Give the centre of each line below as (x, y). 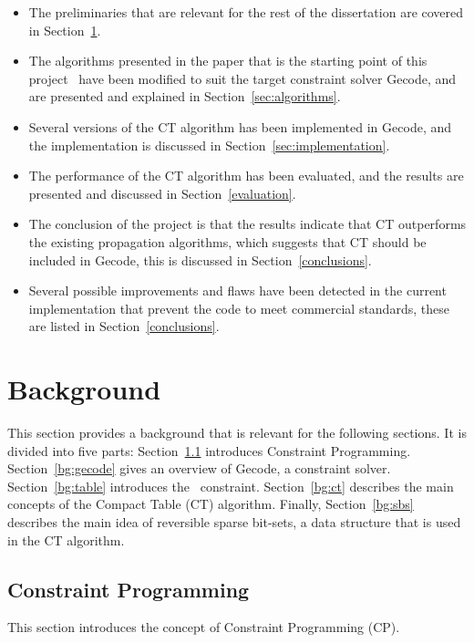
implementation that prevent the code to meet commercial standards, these (239, 308)
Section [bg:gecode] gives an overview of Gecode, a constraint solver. (199, 468)
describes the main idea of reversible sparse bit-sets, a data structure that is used (234, 522)
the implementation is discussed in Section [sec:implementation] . (209, 145)
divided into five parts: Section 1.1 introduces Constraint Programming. (209, 450)
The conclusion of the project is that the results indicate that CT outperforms (247, 224)
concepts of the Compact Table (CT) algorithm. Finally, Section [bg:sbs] (211, 504)
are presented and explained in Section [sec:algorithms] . (185, 96)
